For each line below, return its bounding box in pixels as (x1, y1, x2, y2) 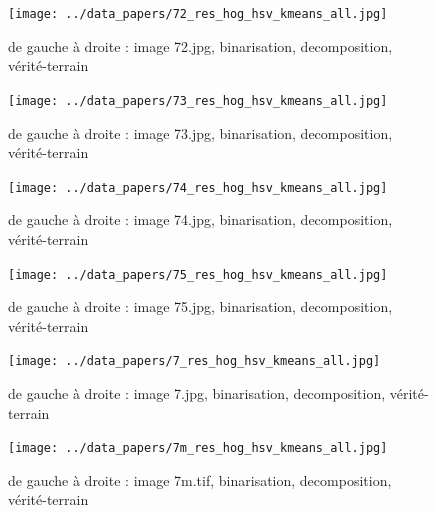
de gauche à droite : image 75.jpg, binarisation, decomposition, (8, 296, 393, 317)
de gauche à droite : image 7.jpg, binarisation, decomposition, (8, 383, 386, 404)
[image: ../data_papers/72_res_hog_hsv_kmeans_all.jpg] (8, 7, 388, 21)
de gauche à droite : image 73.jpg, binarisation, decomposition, (8, 122, 393, 143)
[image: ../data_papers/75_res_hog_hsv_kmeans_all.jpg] (8, 267, 388, 282)
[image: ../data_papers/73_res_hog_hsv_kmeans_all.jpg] (8, 93, 388, 108)
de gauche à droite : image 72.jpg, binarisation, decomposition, (8, 35, 393, 56)
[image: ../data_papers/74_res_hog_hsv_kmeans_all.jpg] (8, 180, 388, 195)
